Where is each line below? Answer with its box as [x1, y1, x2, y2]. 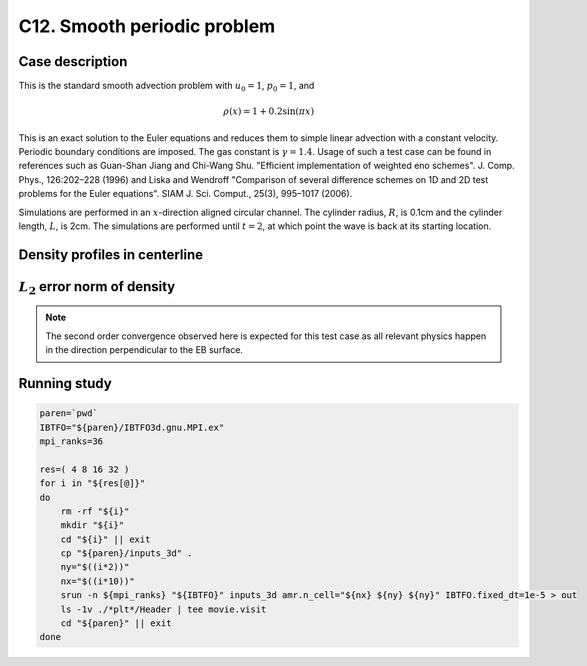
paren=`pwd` [39, 408, 99, 419]
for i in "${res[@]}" [39, 478, 146, 489]
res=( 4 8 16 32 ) [39, 463, 130, 475]
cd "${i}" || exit [60, 533, 151, 545]
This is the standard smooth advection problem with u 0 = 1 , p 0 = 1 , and [18, 80, 315, 94]
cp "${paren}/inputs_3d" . [60, 548, 194, 559]
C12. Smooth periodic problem [18, 15, 276, 37]
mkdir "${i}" [60, 520, 125, 531]
